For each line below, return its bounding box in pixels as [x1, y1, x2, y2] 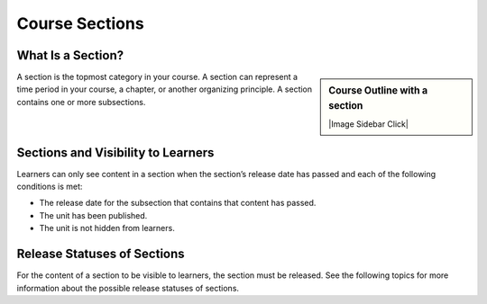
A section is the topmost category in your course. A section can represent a [16, 72, 298, 83]
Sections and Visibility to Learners [16, 145, 215, 160]
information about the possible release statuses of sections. [16, 282, 239, 293]
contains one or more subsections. [16, 96, 146, 107]
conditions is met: [16, 181, 83, 192]
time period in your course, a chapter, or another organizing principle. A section [16, 84, 313, 94]
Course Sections [16, 13, 144, 33]
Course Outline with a [328, 85, 428, 97]
